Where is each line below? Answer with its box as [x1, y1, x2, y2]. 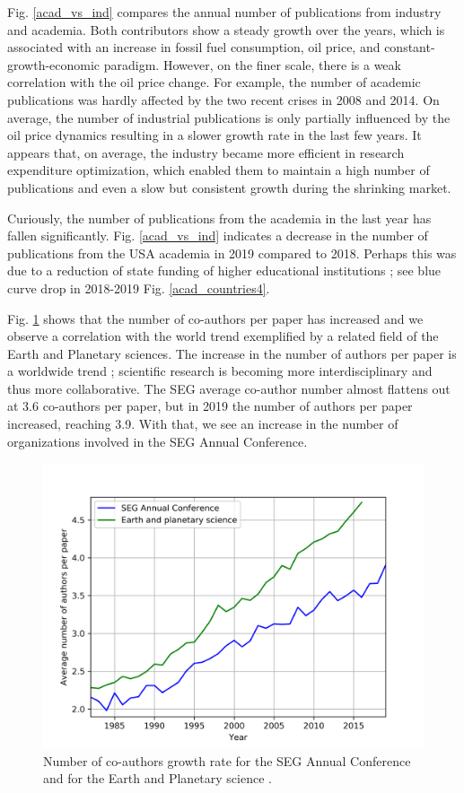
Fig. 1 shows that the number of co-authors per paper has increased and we [7, 309, 424, 327]
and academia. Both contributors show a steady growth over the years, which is [7, 20, 445, 39]
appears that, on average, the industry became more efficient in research [7, 143, 405, 161]
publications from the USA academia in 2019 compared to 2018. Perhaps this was [7, 243, 457, 262]
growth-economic [7, 55, 101, 74]
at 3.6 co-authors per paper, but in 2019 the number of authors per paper [7, 396, 413, 415]
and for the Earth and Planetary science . [43, 769, 272, 788]
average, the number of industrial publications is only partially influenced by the [7, 108, 451, 126]
